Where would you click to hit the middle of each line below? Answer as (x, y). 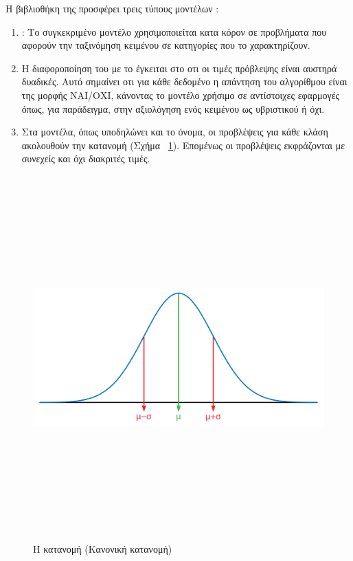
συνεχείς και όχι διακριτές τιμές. (86, 158)
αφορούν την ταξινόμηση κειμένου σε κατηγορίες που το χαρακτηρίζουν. (166, 45)
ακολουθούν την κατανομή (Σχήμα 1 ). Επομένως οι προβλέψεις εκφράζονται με (183, 145)
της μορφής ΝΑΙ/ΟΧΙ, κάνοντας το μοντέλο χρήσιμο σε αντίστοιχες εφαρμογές (181, 95)
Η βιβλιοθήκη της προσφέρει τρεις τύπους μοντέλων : (112, 8)
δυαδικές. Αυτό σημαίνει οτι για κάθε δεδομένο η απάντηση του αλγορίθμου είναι (184, 81)
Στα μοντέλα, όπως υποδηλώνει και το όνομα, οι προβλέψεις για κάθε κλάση (175, 132)
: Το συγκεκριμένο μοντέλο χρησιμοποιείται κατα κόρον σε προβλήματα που (174, 31)
